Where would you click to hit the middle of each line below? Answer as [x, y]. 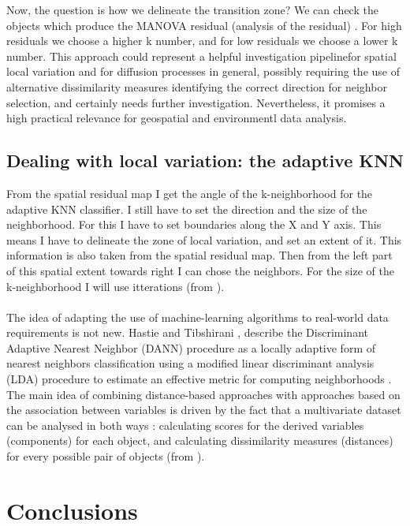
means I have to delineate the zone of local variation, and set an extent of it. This [204, 239]
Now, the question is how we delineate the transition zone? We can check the [192, 9]
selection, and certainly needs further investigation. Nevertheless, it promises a [196, 102]
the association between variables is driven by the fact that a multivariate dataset [204, 410]
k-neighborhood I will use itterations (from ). [116, 286]
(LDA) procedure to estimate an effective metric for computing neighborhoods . [199, 379]
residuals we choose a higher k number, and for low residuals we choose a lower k [202, 41]
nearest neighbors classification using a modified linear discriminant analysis [190, 363]
